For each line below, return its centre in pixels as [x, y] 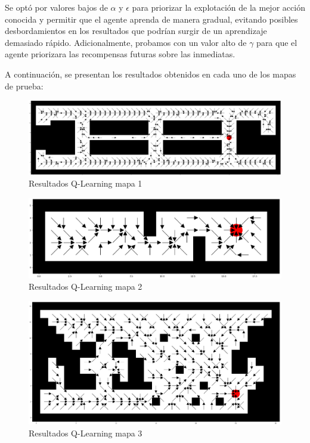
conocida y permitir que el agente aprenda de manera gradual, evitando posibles [151, 19]
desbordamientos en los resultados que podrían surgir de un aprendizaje [136, 31]
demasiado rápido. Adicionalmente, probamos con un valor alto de [126, 42]
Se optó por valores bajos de [56, 7]
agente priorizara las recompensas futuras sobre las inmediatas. [120, 54]
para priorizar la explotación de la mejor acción [218, 7]
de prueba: [24, 86]
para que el [277, 42]
